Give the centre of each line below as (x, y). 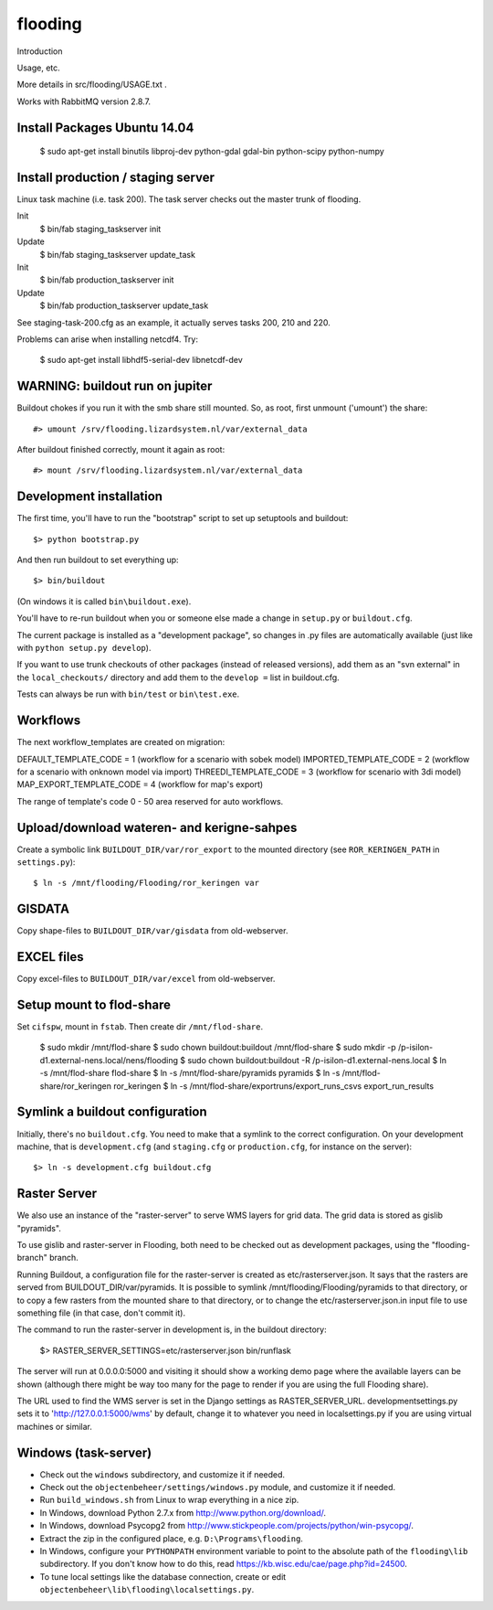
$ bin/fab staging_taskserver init (100, 229)
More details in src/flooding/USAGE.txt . (92, 85)
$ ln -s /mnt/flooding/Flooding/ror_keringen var (147, 883)
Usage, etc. (39, 68)
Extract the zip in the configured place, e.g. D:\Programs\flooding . (171, 1538)
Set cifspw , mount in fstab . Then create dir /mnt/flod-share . (140, 1027)
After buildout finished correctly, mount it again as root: (121, 450)
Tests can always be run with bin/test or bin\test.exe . (128, 694)
